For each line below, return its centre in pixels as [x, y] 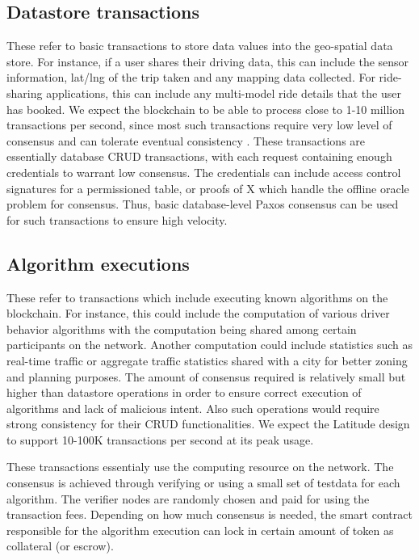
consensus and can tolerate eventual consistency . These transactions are [186, 140]
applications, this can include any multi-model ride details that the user [224, 93]
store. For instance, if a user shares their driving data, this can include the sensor [208, 61]
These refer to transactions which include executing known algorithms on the [197, 297]
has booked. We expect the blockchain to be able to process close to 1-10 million [206, 109]
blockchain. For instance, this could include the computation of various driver [198, 313]
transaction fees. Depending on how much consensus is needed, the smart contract [209, 514]
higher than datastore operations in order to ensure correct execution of [184, 392]
